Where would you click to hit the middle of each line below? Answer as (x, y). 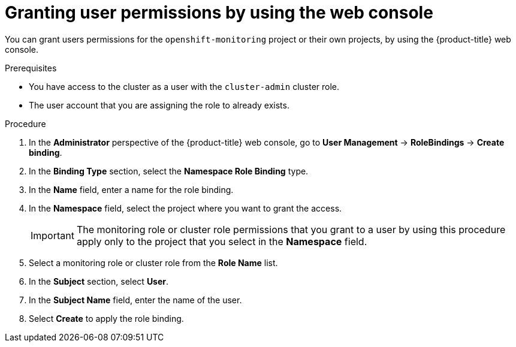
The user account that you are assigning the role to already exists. (159, 105)
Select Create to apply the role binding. (106, 318)
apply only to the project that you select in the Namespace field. (222, 241)
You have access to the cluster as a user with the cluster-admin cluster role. (184, 86)
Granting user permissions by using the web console (219, 13)
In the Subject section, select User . (99, 281)
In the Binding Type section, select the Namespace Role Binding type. (169, 171)
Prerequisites (31, 68)
